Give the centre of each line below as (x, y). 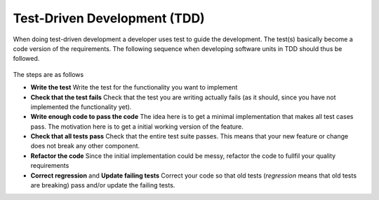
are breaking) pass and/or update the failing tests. (103, 185)
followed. (26, 59)
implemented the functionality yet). (81, 107)
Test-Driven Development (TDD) (109, 18)
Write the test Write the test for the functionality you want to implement (134, 87)
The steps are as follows (48, 74)
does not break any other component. (85, 146)
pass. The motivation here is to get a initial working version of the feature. (137, 127)
